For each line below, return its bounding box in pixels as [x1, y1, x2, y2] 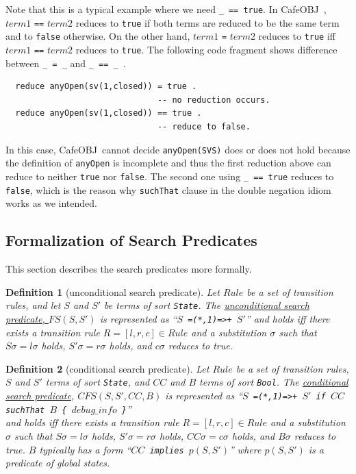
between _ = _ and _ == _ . [5, 55, 126, 70]
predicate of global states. [5, 456, 110, 470]
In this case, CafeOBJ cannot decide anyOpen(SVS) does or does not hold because [5, 142, 351, 156]
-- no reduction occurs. [157, 95, 270, 105]
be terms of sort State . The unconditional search [104, 298, 309, 312]
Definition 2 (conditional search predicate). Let [5, 361, 209, 375]
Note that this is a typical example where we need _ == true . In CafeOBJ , [5, 2, 327, 16]
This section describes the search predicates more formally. [5, 262, 252, 276]
